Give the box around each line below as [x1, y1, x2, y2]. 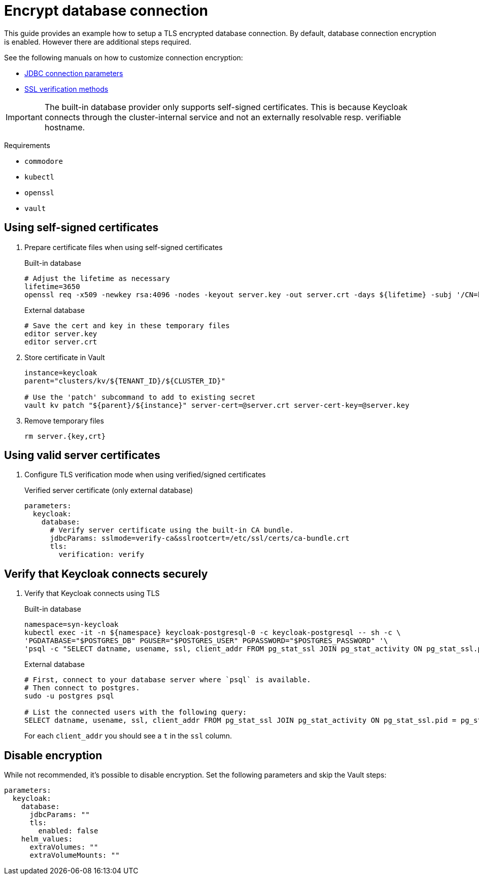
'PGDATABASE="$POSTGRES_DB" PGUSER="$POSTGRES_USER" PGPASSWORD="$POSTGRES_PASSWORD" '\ [24, 637, 388, 645]
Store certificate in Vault [24, 353, 105, 362]
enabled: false [38, 827, 98, 835]
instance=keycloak [24, 368, 97, 377]
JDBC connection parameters [24, 68, 123, 78]
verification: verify [58, 550, 145, 559]
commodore [24, 157, 63, 165]
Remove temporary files [24, 416, 104, 425]
